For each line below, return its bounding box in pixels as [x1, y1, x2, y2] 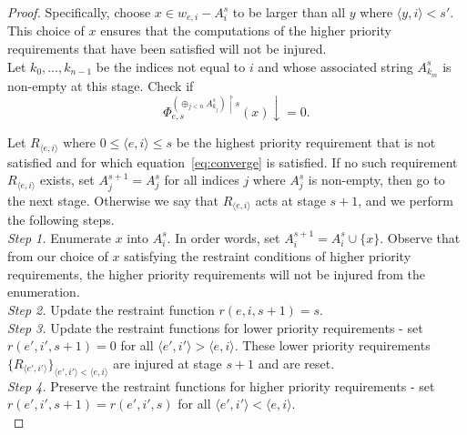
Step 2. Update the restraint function [7, 300, 215, 319]
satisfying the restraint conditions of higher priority [124, 247, 411, 266]
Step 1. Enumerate [7, 228, 111, 247]
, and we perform [358, 190, 453, 209]
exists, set [40, 170, 95, 189]
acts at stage [255, 190, 326, 209]
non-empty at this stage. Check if [7, 76, 194, 95]
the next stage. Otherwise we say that [7, 190, 219, 209]
